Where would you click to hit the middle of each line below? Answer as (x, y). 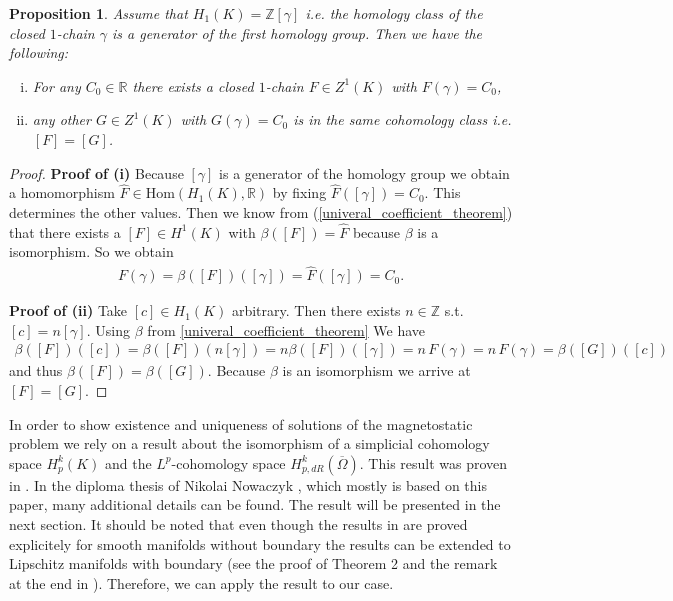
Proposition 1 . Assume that (98, 13)
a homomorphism (62, 192)
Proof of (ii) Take (68, 310)
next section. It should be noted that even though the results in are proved (238, 524)
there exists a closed (193, 85)
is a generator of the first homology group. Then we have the (297, 32)
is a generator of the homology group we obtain (364, 172)
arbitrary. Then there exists (316, 310)
